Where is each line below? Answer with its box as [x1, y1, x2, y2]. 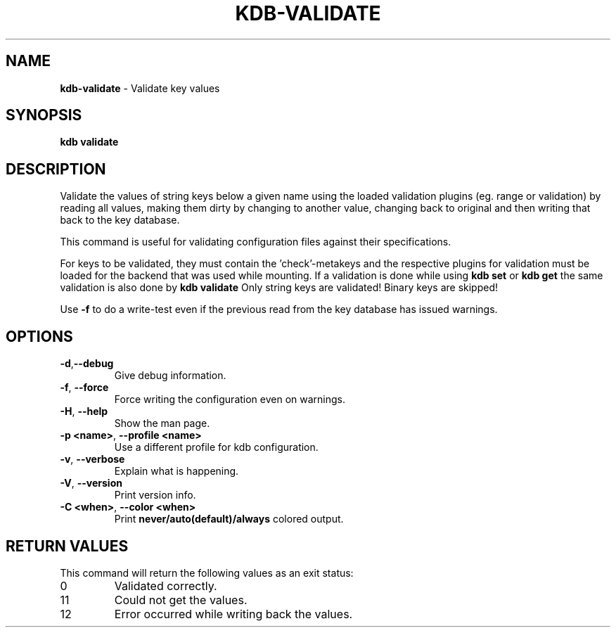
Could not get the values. [114, 592, 248, 607]
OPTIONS [6, 327, 73, 345]
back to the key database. [60, 214, 180, 226]
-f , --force [60, 381, 109, 394]
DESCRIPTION [6, 160, 106, 178]
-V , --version [60, 477, 122, 490]
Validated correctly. [114, 578, 217, 593]
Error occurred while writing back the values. [114, 606, 353, 621]
